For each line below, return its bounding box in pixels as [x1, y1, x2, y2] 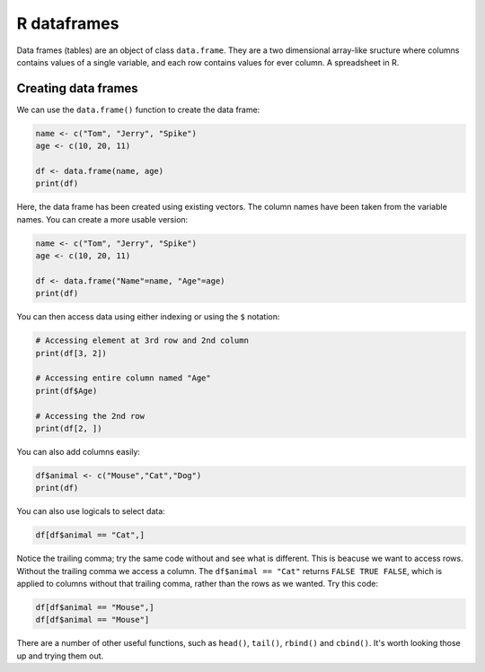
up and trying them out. [16, 650, 104, 661]
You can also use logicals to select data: [16, 506, 165, 517]
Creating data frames [16, 81, 138, 96]
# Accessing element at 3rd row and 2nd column [35, 336, 249, 345]
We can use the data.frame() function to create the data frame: [16, 104, 260, 115]
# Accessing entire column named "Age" [35, 373, 211, 383]
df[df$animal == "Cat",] [35, 530, 145, 540]
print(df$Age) [35, 386, 98, 396]
